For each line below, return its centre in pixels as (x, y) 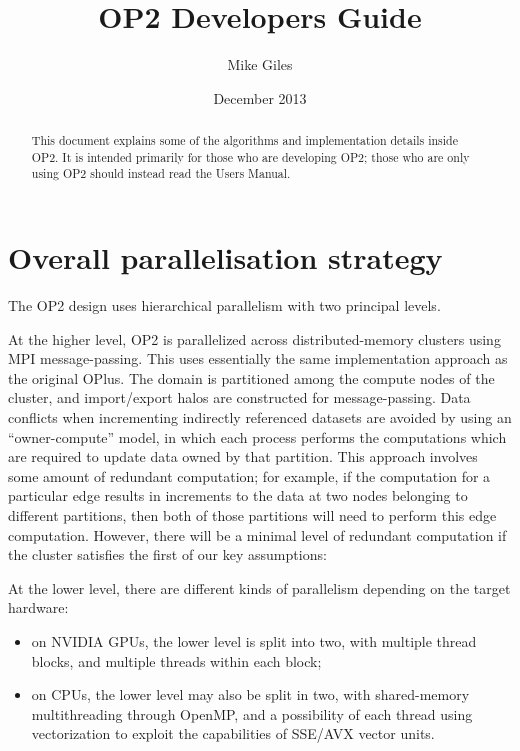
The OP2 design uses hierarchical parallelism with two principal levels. (224, 305)
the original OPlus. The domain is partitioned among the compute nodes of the (251, 377)
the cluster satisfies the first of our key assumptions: (167, 554)
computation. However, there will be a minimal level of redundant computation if (257, 534)
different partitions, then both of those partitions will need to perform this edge (252, 514)
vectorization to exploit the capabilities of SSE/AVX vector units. (233, 733)
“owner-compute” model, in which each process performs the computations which (257, 436)
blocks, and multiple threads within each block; (176, 660)
